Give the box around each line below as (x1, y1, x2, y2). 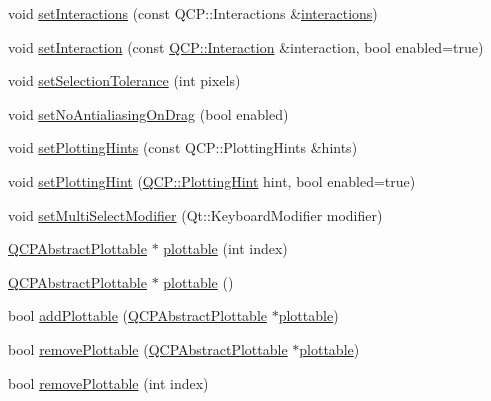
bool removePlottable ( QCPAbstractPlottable (8, 338, 288, 359)
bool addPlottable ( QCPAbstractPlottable (8, 305, 267, 326)
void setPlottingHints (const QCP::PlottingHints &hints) (8, 137, 358, 158)
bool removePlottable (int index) (8, 372, 209, 393)
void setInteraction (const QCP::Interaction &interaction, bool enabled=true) (8, 36, 484, 57)
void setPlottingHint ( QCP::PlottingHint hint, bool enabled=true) (8, 170, 416, 191)
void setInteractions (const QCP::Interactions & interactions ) (8, 3, 378, 23)
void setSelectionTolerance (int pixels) (8, 70, 241, 91)
